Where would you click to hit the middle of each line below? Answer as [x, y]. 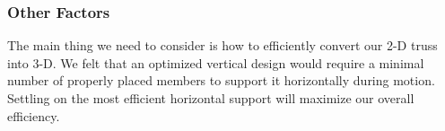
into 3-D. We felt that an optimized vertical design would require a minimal [216, 62]
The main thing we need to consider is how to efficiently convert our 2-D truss [222, 45]
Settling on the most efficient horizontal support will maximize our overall [211, 98]
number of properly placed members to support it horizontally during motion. [221, 80]
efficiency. [34, 115]
